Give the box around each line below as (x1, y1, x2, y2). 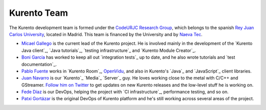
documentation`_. (21, 61, 57, 67)
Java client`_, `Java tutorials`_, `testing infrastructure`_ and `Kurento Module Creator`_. (21, 47, 196, 53)
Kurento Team (9, 7, 68, 18)
